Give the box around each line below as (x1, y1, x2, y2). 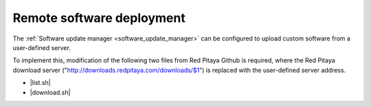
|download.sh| (30, 88, 71, 96)
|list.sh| (30, 79, 51, 87)
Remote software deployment (12, 10, 185, 25)
